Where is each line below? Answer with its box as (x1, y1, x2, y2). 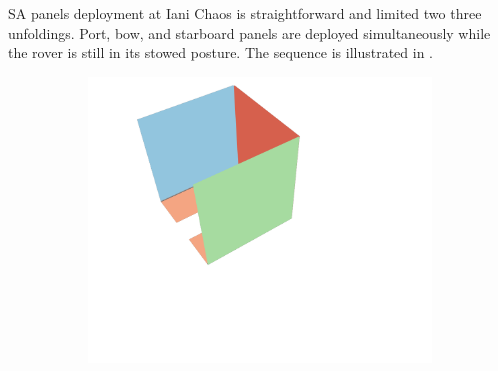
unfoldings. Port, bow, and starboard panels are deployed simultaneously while (8, 22, 491, 43)
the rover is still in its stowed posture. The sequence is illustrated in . (8, 42, 434, 63)
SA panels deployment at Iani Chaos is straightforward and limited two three (8, 3, 482, 23)
